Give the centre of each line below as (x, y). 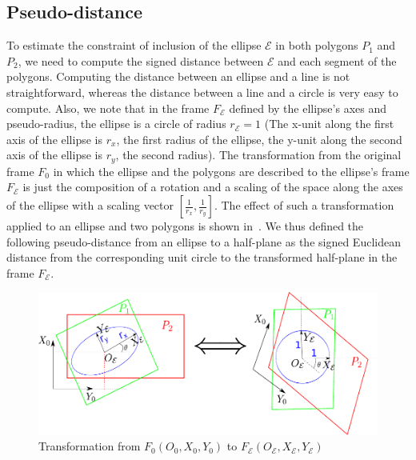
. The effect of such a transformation (304, 205)
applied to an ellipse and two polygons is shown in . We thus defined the (185, 226)
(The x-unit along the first (329, 124)
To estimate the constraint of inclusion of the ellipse (134, 45)
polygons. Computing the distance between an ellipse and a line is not (178, 76)
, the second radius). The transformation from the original (258, 155)
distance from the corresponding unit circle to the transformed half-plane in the (202, 257)
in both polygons (317, 45)
